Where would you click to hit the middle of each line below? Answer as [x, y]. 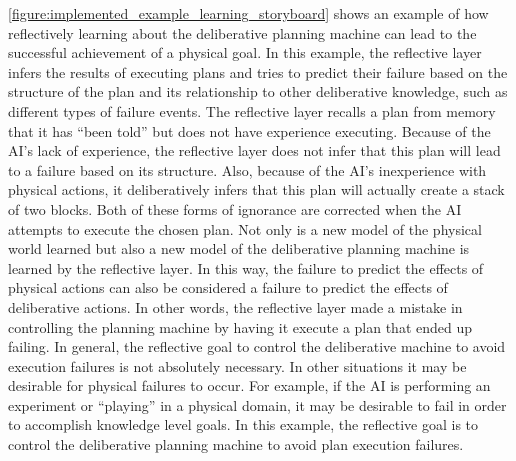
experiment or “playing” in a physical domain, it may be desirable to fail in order [257, 404]
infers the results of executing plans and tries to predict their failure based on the [258, 71]
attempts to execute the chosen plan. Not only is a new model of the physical [245, 228]
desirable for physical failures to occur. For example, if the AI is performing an [249, 385]
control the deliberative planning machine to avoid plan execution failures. [236, 444]
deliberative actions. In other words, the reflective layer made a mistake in [235, 306]
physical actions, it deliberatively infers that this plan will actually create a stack [256, 189]
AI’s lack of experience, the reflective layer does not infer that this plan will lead [254, 150]
